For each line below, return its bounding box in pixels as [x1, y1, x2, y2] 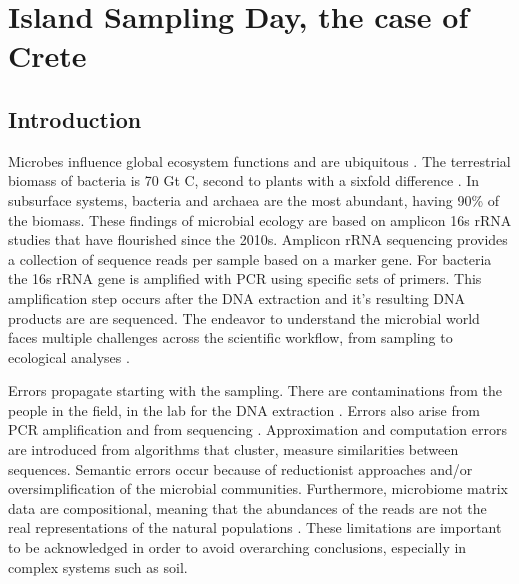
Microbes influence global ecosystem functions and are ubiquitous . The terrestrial [8, 150, 511, 171]
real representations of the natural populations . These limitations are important [8, 517, 502, 538]
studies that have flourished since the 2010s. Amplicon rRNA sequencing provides [8, 229, 508, 250]
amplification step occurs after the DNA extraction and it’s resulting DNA [8, 287, 466, 308]
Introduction [8, 103, 142, 134]
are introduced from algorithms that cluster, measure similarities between [8, 439, 459, 460]
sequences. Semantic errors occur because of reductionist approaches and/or [8, 458, 473, 479]
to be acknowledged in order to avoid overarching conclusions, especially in [8, 537, 467, 558]
